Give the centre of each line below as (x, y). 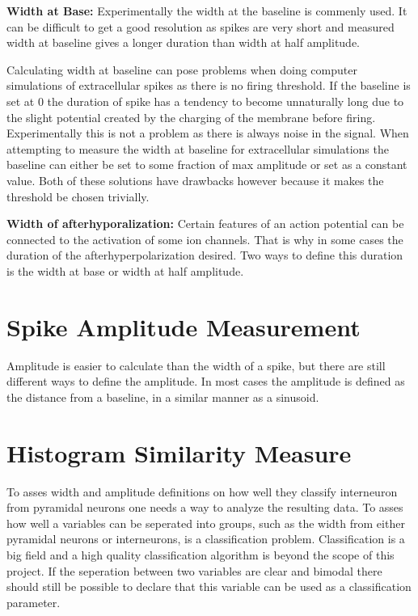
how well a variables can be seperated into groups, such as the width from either (206, 523)
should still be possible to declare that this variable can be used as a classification (209, 586)
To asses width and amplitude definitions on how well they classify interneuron (202, 491)
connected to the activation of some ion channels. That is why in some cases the (205, 239)
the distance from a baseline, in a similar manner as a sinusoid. (163, 397)
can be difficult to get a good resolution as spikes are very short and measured (201, 26)
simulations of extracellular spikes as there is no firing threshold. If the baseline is (209, 85)
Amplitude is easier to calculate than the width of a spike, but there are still (196, 365)
